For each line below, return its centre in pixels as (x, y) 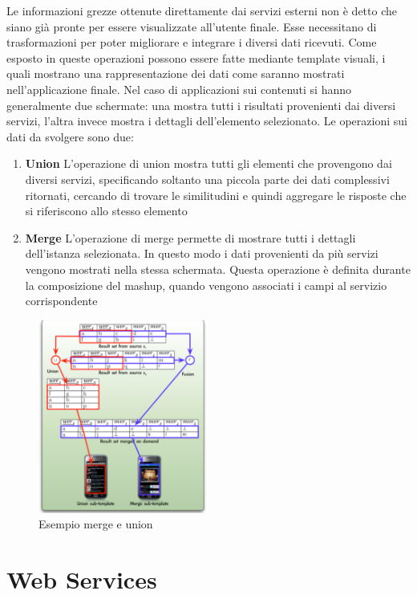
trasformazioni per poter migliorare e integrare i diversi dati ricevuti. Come (192, 42)
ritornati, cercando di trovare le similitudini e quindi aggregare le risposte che (216, 195)
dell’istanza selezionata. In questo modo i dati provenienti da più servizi (202, 253)
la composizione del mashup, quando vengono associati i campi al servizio (206, 285)
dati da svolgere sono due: (70, 136)
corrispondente (61, 301)
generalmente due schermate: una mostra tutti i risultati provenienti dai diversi (201, 105)
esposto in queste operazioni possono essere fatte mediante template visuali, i (196, 57)
